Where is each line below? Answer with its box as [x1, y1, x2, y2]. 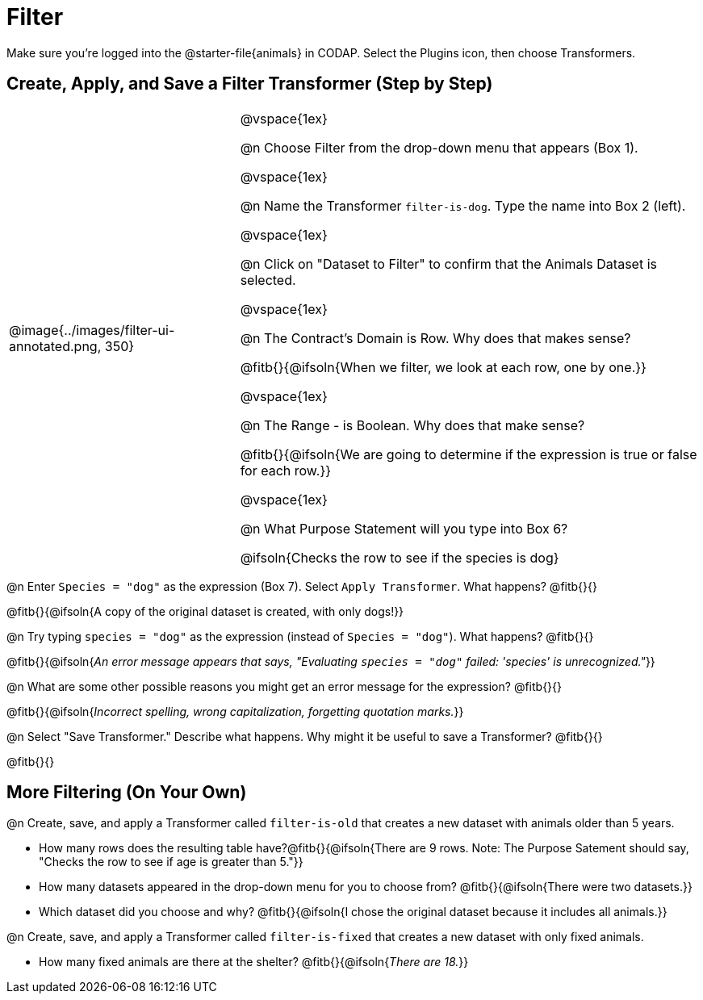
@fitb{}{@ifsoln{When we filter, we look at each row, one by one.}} [240, 358, 647, 375]
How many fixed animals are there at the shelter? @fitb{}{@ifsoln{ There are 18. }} [39, 955, 469, 969]
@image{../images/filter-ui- [9, 321, 175, 338]
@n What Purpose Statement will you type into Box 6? [240, 520, 568, 537]
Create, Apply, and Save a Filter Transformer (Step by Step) [6, 73, 493, 94]
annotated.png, [9, 337, 102, 354]
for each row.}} [240, 462, 332, 479]
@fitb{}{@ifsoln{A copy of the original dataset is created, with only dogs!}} [6, 604, 404, 618]
